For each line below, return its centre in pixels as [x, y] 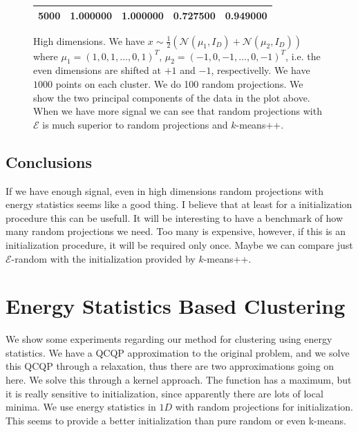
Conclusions [49, 161]
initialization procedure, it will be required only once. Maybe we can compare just [179, 244]
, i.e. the [303, 56]
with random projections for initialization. [264, 407]
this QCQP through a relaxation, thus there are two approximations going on [170, 366]
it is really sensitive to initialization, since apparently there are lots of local [164, 393]
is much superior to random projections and [135, 124]
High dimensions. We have [89, 40]
